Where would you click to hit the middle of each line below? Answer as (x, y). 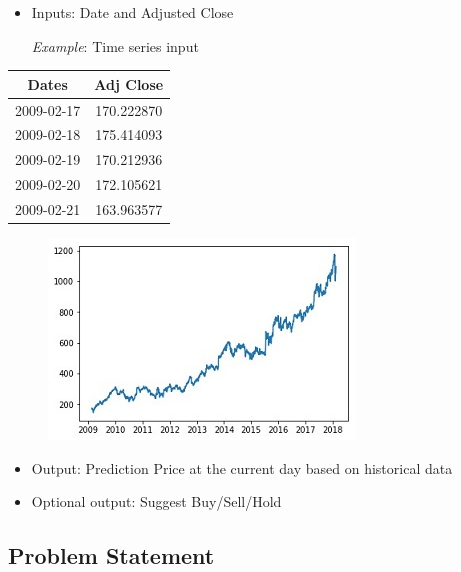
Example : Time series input (115, 45)
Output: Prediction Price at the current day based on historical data (242, 467)
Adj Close (129, 83)
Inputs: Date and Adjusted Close (132, 12)
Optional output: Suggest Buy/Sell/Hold (156, 501)
